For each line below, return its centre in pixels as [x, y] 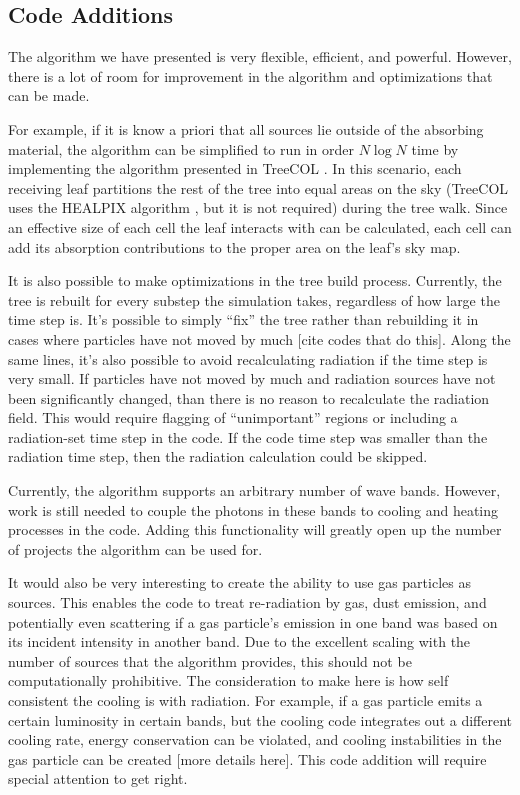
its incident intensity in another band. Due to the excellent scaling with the [239, 641]
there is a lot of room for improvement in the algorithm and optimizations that [250, 75]
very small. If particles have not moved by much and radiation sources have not [252, 378]
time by [435, 148]
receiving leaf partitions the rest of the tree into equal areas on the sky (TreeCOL [258, 187]
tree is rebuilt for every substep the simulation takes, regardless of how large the [254, 299]
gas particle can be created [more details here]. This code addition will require [247, 758]
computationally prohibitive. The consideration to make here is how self [228, 680]
